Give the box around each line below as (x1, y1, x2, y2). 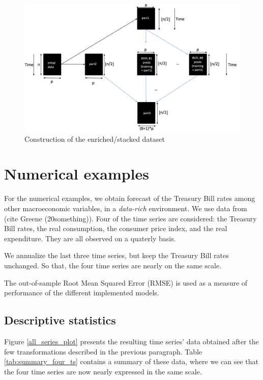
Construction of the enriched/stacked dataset (24, 133, 165, 144)
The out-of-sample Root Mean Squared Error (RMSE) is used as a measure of (4, 277, 248, 288)
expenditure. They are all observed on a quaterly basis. (4, 233, 176, 243)
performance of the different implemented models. (4, 287, 159, 298)
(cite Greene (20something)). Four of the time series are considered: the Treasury (4, 213, 257, 223)
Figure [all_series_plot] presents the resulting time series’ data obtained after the (4, 336, 259, 346)
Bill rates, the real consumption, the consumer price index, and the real (4, 223, 227, 234)
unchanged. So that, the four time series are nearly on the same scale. (4, 260, 222, 270)
